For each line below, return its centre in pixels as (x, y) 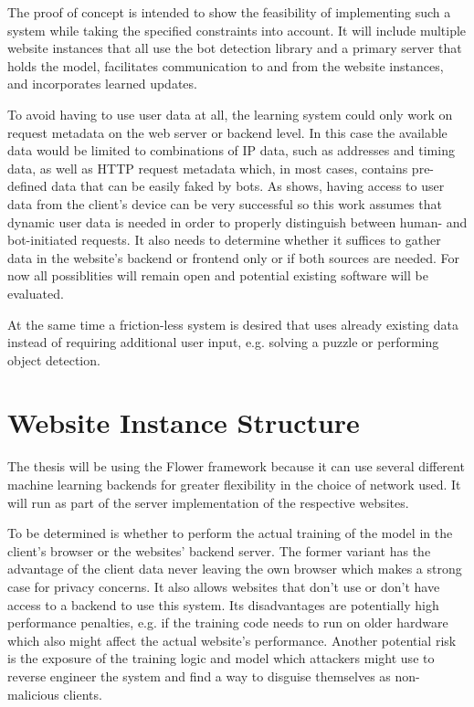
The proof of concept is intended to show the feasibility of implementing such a (229, 12)
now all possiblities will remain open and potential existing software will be (218, 275)
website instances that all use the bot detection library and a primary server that (235, 48)
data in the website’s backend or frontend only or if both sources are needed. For (234, 257)
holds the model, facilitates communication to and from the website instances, (226, 65)
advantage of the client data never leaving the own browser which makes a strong (235, 569)
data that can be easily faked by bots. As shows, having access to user (248, 186)
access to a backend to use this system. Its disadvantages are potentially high (223, 604)
